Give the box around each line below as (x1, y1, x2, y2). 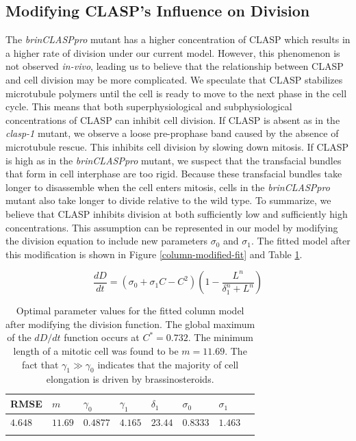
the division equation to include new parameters (5, 234, 208, 248)
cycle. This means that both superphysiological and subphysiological (5, 99, 292, 114)
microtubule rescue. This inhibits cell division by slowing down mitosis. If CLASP (5, 139, 349, 153)
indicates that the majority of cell (97, 357, 239, 371)
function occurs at (64, 330, 140, 344)
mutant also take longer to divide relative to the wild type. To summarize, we (5, 193, 331, 207)
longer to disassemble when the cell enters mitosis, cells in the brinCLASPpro (5, 179, 330, 194)
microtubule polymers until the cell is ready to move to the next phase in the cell (5, 86, 347, 100)
